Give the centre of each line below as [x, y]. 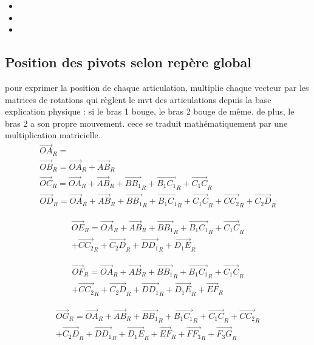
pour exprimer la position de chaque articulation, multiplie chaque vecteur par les [157, 87]
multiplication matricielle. [53, 135]
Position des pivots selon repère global [128, 62]
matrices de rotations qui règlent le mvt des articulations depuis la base [138, 99]
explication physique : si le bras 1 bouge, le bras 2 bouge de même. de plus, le [150, 111]
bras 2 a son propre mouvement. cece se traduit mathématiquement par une [146, 123]
